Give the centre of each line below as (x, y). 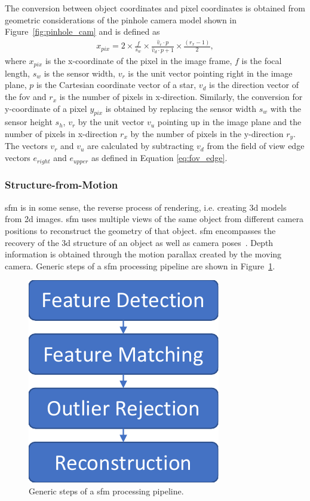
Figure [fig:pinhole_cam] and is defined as (82, 31)
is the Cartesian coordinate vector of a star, (116, 85)
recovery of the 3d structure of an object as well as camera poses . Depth (139, 242)
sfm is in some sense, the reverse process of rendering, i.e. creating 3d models (146, 207)
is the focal (262, 61)
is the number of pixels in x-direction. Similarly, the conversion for (181, 97)
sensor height (29, 122)
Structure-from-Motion (62, 185)
